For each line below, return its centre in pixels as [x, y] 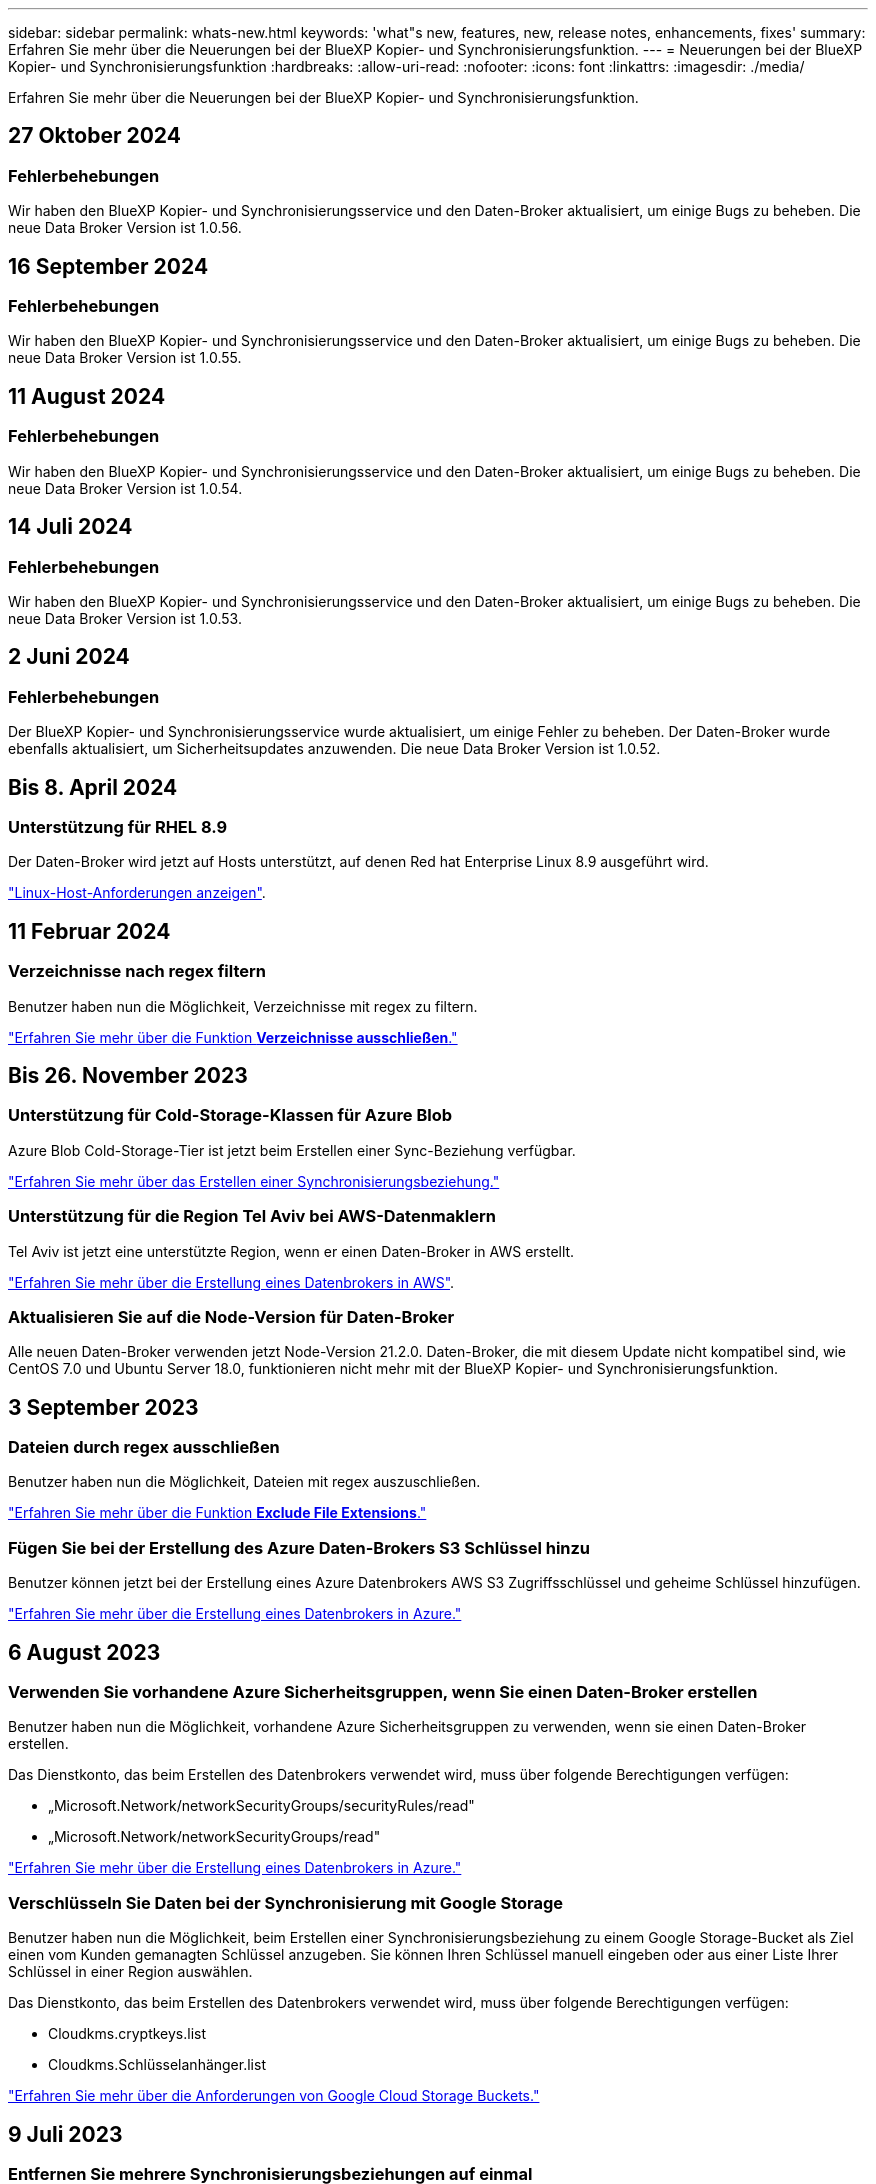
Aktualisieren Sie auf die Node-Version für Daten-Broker [231, 1316]
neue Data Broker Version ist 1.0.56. [125, 228]
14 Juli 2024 [70, 527]
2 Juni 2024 [69, 657]
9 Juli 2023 [65, 2134]
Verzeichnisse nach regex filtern [137, 971]
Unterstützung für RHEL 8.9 [118, 826]
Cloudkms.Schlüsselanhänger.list [157, 2065]
